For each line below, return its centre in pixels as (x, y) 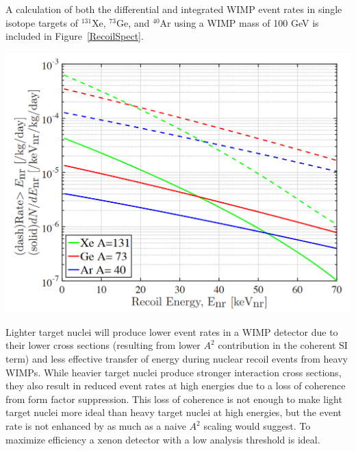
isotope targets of (42, 22)
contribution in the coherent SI (283, 345)
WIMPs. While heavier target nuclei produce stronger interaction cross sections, (174, 372)
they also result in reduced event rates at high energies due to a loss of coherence (176, 386)
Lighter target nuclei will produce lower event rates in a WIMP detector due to (172, 331)
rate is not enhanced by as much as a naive (96, 426)
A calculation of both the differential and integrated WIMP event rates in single (174, 9)
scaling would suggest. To (257, 426)
